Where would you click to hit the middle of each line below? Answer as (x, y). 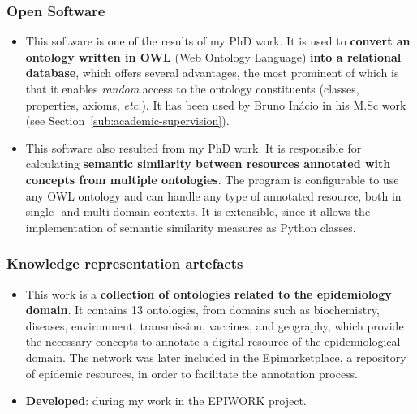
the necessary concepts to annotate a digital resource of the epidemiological (213, 341)
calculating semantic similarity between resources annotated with (208, 164)
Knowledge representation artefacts (125, 263)
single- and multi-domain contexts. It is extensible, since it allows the (198, 211)
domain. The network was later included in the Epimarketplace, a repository (216, 357)
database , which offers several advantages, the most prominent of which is (212, 73)
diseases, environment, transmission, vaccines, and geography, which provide (215, 325)
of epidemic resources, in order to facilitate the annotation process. (192, 373)
